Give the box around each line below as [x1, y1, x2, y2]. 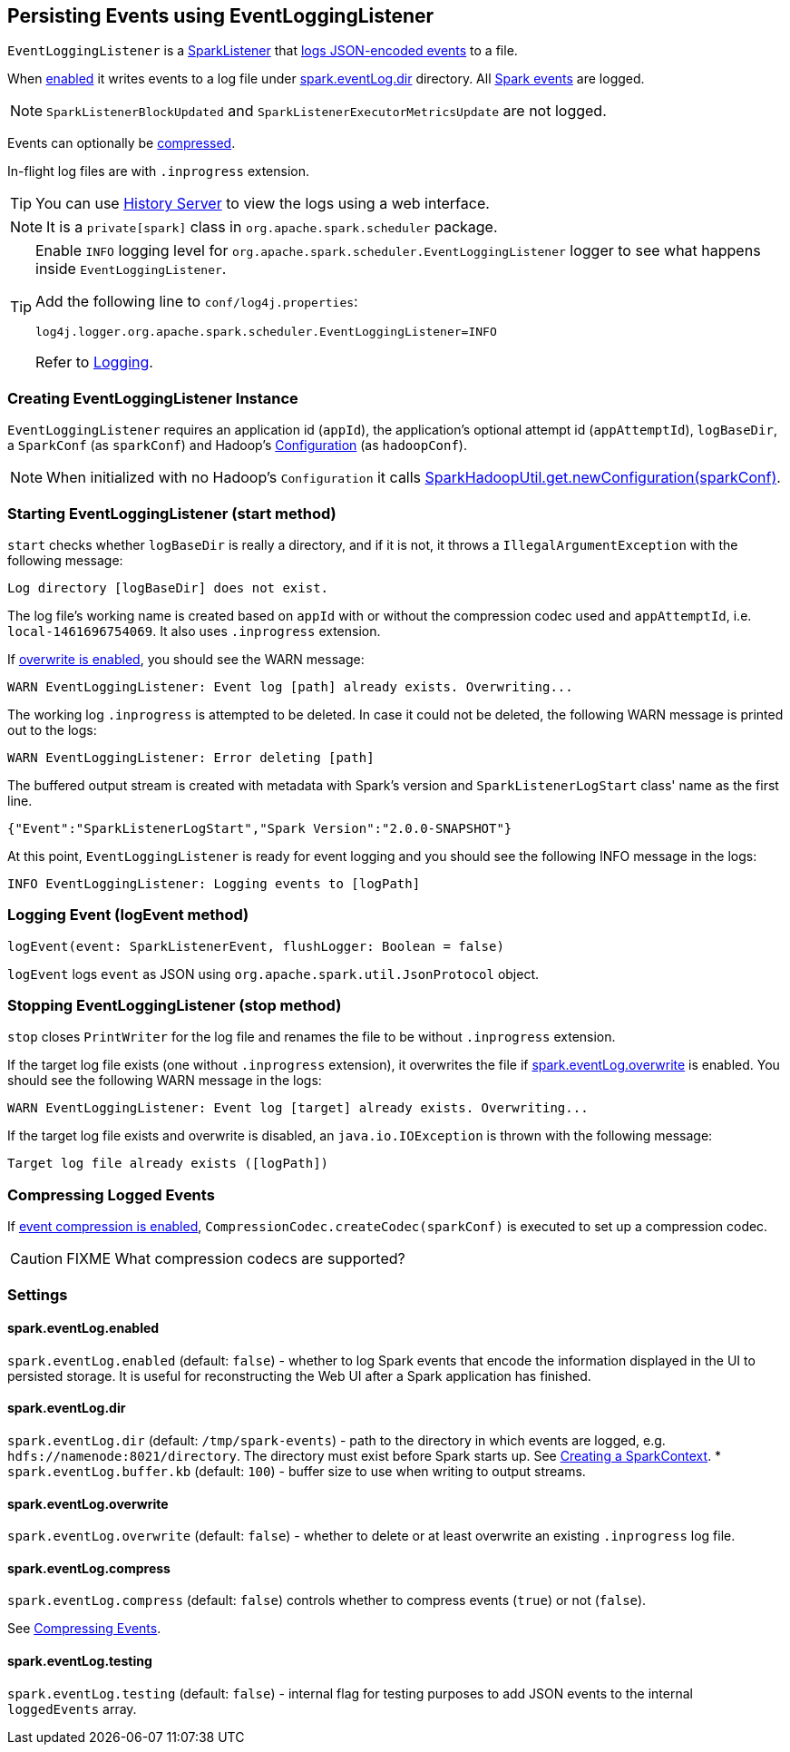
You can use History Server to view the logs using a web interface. [35, 194, 490, 213]
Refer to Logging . [35, 353, 153, 372]
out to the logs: [7, 721, 97, 738]
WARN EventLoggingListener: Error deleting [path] [7, 749, 375, 765]
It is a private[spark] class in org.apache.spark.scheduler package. [46, 218, 498, 237]
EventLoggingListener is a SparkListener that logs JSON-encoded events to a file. [7, 43, 518, 59]
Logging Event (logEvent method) [7, 905, 249, 925]
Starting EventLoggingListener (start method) [7, 504, 336, 523]
